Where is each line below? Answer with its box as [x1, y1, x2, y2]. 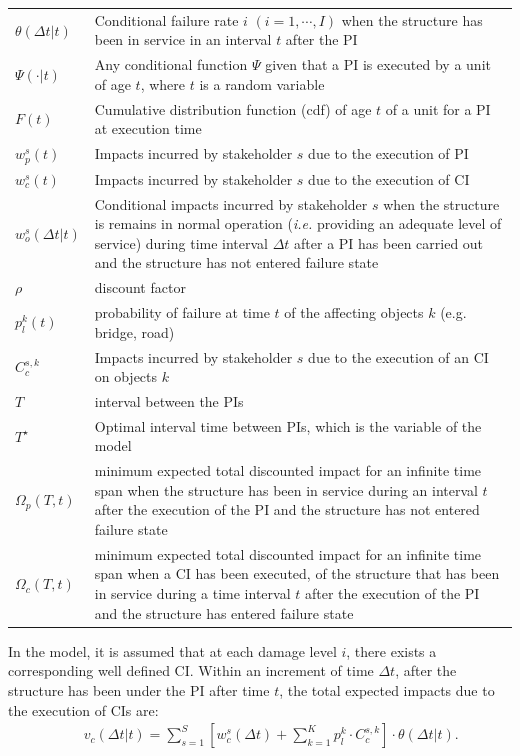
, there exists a [346, 640, 437, 661]
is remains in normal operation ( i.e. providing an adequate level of [94, 213, 502, 234]
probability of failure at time [94, 302, 270, 323]
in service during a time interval [94, 583, 291, 604]
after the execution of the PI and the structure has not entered [94, 499, 480, 520]
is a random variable [199, 73, 325, 94]
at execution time [94, 118, 202, 139]
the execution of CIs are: [8, 699, 159, 720]
